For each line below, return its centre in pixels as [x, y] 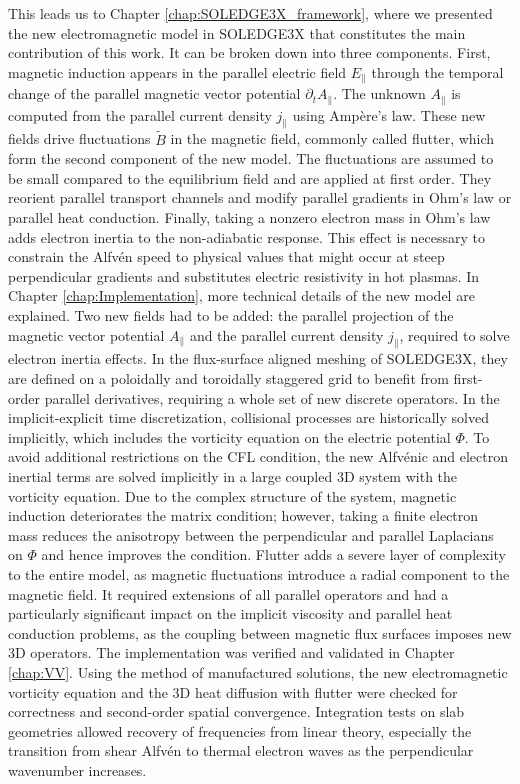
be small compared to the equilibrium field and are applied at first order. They [250, 177]
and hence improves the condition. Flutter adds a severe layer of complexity [273, 554]
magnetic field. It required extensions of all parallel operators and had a [228, 593]
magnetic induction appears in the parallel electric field [177, 71]
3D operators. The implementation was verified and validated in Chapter [231, 652]
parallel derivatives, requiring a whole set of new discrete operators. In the [272, 397]
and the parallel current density [286, 334]
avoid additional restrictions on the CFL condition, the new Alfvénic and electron [258, 456]
